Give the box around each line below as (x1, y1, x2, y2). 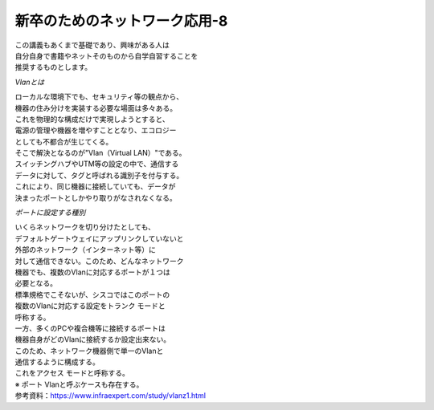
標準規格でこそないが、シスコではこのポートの (14, 290, 170, 299)
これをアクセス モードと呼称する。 (14, 368, 130, 378)
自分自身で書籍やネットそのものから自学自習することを (14, 51, 199, 60)
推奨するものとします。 (14, 63, 92, 72)
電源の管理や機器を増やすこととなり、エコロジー (14, 125, 177, 136)
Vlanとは (14, 77, 44, 87)
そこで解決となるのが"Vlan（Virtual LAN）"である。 (14, 148, 186, 158)
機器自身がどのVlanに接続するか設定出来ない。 (14, 335, 171, 344)
